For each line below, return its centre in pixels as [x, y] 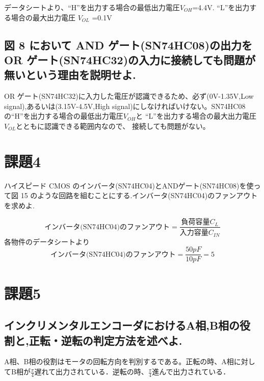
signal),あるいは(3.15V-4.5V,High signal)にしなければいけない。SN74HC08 [125, 106]
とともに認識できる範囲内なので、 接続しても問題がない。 [113, 126]
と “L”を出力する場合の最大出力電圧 [196, 116]
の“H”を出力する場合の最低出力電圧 [64, 116]
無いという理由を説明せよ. [70, 75]
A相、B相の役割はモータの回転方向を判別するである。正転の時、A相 [119, 361]
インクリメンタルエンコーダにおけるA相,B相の [122, 325]
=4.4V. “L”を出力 [221, 7]
